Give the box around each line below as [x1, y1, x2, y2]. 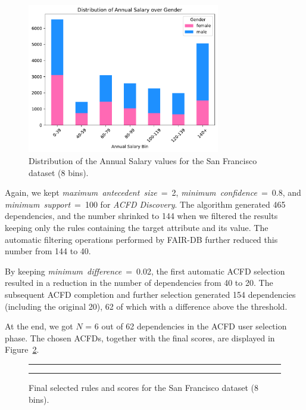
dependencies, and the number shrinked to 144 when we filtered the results [5, 209, 278, 222]
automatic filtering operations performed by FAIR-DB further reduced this [5, 233, 278, 245]
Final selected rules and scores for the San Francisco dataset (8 [29, 381, 258, 393]
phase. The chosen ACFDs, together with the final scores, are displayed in [5, 331, 275, 344]
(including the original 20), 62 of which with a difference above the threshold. [5, 300, 288, 312]
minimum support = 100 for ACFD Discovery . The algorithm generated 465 [5, 198, 286, 210]
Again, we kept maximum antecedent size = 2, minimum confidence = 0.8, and [5, 186, 301, 199]
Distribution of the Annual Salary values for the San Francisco [29, 155, 257, 167]
